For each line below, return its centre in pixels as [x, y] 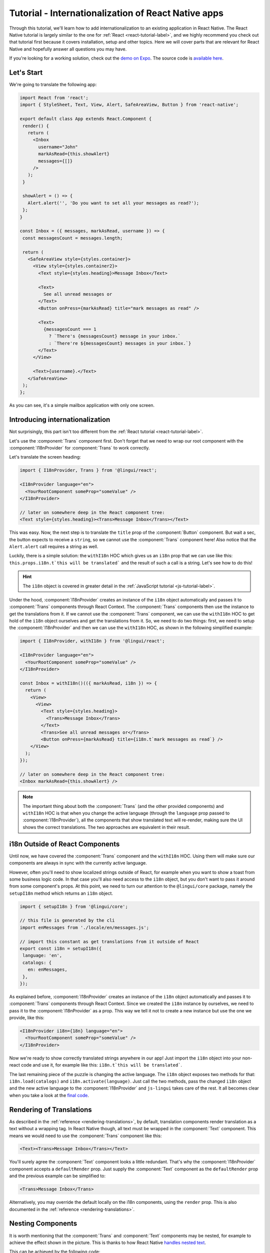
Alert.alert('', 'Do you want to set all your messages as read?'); [113, 203]
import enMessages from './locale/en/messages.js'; [84, 927]
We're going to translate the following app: [53, 85]
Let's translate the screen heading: [45, 457]
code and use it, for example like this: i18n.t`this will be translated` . [101, 1065]
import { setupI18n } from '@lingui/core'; [74, 906]
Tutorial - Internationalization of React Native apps [116, 13]
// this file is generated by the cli [67, 920]
